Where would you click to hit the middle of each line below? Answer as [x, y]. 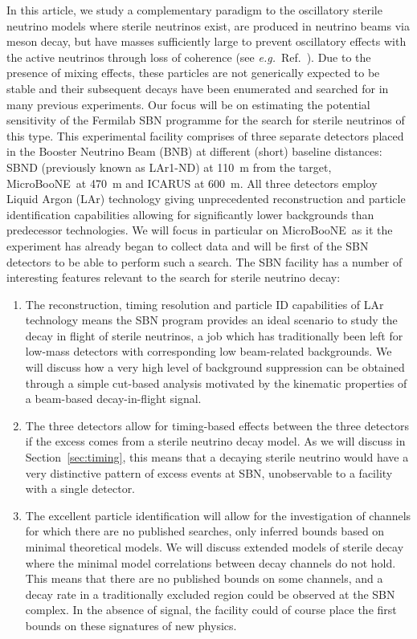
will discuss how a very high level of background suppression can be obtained [215, 367]
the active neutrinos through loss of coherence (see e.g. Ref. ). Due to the [189, 57]
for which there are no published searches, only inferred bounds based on [205, 531]
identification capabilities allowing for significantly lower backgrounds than [190, 214]
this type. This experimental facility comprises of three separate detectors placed [205, 135]
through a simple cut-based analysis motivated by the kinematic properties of [216, 383]
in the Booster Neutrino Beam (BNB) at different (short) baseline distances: [194, 151]
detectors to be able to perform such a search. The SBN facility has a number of [204, 261]
